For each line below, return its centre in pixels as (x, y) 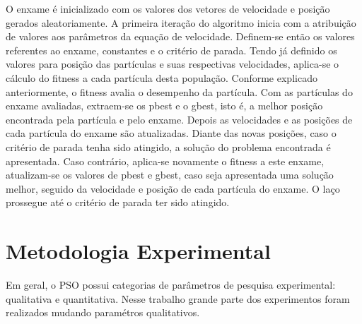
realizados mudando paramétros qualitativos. (103, 312)
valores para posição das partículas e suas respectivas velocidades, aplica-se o (173, 64)
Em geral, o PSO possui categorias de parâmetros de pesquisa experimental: (171, 285)
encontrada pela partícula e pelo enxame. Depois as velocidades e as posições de (179, 119)
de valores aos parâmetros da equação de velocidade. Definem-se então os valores (180, 36)
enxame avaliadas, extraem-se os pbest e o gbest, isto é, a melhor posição (164, 106)
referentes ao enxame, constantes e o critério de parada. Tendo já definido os (171, 50)
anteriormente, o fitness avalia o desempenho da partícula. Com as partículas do (179, 91)
